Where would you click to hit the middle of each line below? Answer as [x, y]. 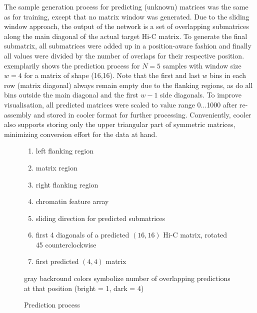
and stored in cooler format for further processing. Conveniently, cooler [142, 114]
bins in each [228, 75]
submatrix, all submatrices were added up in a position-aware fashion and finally [128, 46]
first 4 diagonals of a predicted [82, 235]
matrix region [56, 167]
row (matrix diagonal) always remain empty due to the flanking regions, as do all [128, 85]
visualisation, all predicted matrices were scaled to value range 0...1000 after [121, 104]
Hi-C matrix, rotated [195, 235]
